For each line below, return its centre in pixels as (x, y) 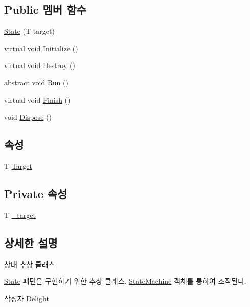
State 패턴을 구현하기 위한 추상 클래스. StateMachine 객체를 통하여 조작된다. (126, 281)
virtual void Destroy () (40, 65)
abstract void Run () (36, 82)
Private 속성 (36, 193)
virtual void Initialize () (41, 48)
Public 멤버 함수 (45, 9)
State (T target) (29, 31)
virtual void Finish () (37, 100)
